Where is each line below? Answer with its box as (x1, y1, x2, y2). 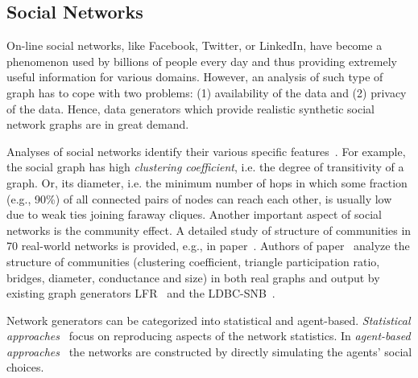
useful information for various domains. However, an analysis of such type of (6, 68, 383, 85)
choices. (6, 359, 44, 376)
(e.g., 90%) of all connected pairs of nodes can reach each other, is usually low (6, 190, 392, 207)
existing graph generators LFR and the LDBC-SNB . (6, 285, 275, 302)
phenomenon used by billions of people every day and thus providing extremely (6, 52, 397, 69)
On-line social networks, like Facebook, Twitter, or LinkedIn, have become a (6, 37, 383, 54)
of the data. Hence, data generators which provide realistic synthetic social (6, 100, 375, 117)
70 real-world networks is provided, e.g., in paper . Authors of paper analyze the (6, 237, 410, 254)
